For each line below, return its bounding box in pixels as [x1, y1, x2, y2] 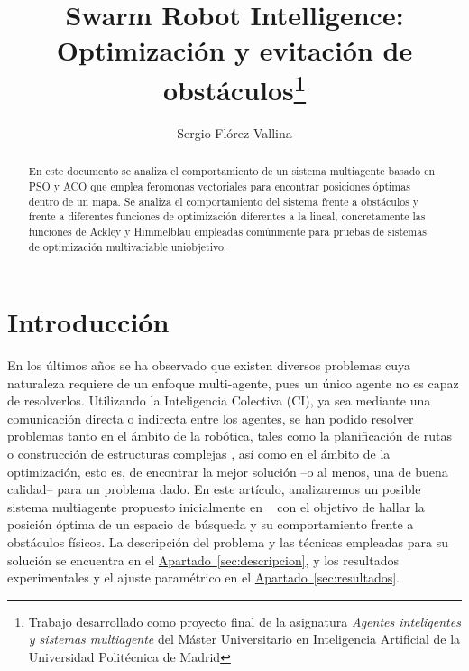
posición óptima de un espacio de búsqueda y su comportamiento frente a [7, 515, 414, 534]
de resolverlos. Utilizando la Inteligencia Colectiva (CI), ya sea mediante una [7, 391, 431, 410]
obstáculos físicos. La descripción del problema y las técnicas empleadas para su [7, 533, 449, 552]
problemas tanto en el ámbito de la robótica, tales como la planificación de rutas [7, 426, 453, 445]
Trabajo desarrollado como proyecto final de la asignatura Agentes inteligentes [28, 611, 461, 630]
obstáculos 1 [162, 67, 307, 107]
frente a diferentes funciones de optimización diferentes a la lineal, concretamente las [28, 209, 426, 224]
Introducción [7, 303, 170, 340]
